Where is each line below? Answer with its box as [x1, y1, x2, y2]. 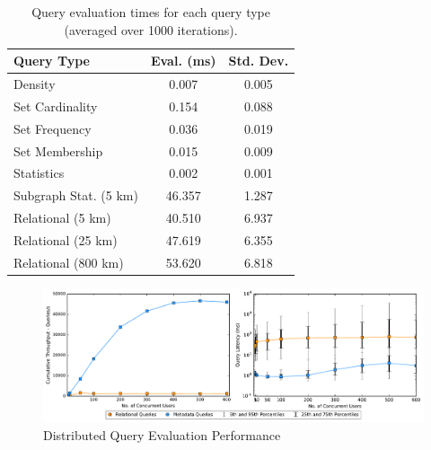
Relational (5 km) [13, 208, 111, 227]
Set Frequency [13, 119, 92, 137]
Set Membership [13, 141, 103, 160]
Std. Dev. [228, 51, 289, 70]
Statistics [13, 163, 65, 182]
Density [13, 75, 56, 93]
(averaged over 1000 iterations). [64, 20, 238, 39]
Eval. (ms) [150, 51, 216, 70]
